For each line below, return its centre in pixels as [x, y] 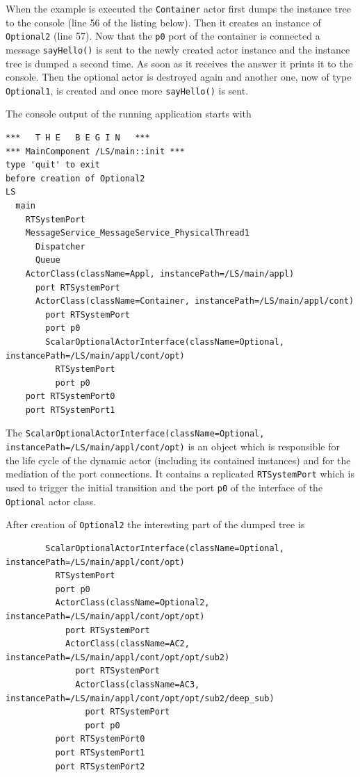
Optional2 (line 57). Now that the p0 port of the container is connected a [163, 36]
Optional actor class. [51, 501]
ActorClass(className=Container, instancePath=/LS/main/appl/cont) [195, 301]
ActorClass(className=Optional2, [132, 603]
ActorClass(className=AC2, [127, 644]
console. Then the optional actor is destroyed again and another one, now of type [179, 77]
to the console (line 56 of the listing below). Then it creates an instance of [163, 22]
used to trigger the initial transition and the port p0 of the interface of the [164, 488]
